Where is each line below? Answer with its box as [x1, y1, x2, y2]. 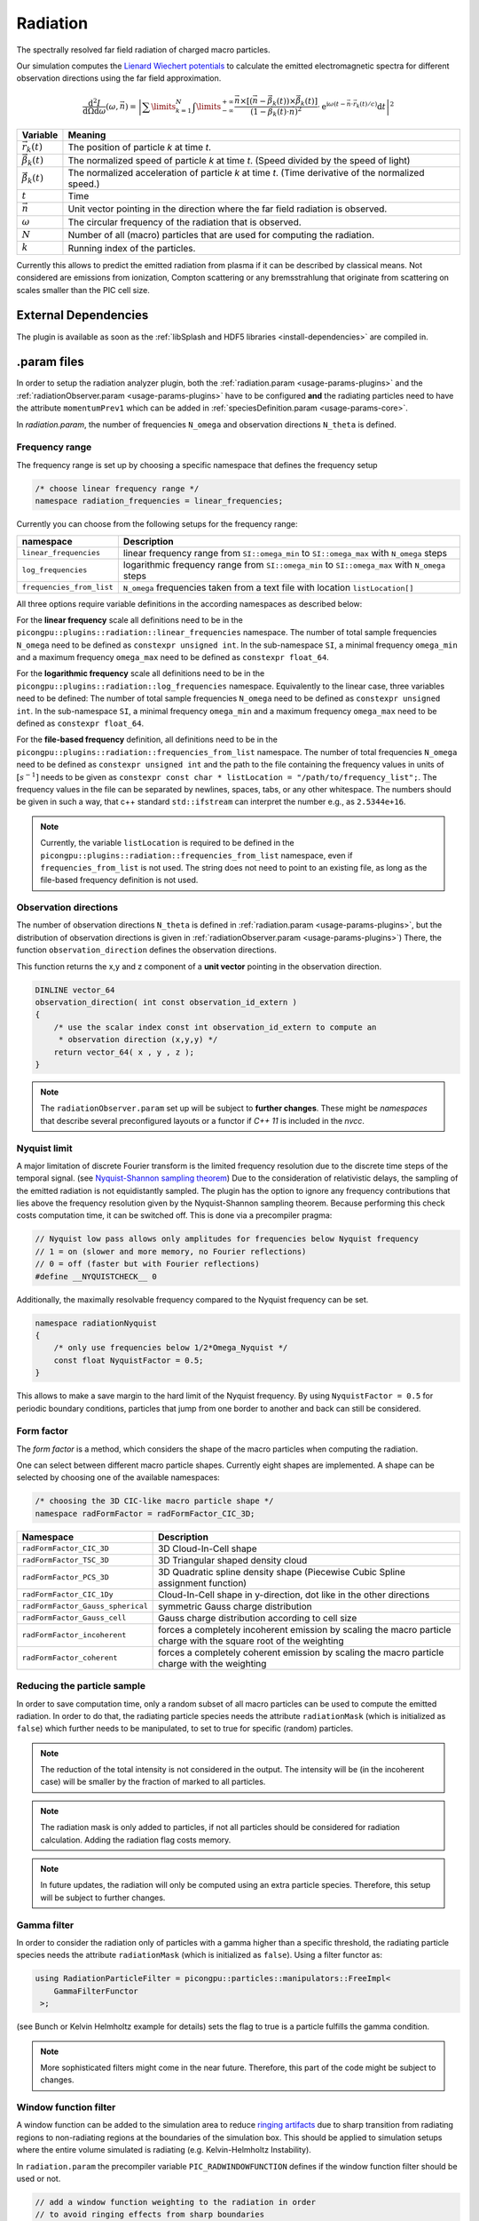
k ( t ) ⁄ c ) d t [356, 100, 386, 111]
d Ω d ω [82, 107, 106, 116]
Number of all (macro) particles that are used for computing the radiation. [67, 229, 375, 242]
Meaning [67, 129, 106, 141]
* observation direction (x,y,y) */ [58, 1035, 218, 1045]
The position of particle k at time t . [67, 141, 212, 154]
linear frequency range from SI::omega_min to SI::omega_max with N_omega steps [122, 546, 448, 559]
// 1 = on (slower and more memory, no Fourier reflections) [35, 1246, 307, 1256]
